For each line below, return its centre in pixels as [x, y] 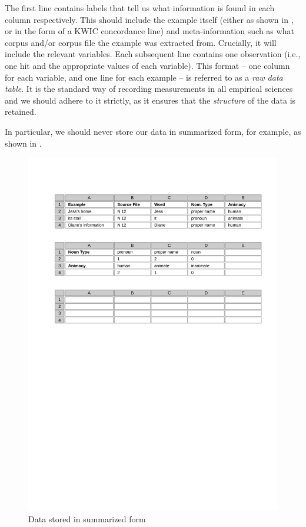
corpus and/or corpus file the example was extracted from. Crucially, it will [141, 42]
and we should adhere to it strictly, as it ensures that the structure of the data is [150, 100]
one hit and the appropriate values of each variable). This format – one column [147, 65]
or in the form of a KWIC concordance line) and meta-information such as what [149, 31]
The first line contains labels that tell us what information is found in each [140, 8]
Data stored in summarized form [87, 518]
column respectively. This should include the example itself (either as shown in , [149, 19]
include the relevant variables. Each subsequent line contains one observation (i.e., [153, 54]
